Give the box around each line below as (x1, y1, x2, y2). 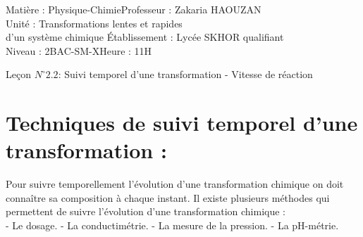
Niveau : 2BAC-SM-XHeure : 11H (6, 43, 152, 58)
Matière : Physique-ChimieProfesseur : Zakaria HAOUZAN (6, 2, 262, 16)
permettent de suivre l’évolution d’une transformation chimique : (6, 204, 286, 219)
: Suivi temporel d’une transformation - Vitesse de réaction (58, 67, 313, 82)
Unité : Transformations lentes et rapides (6, 15, 183, 30)
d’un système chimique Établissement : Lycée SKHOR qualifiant (6, 30, 284, 44)
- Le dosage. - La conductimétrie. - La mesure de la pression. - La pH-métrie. (6, 218, 339, 233)
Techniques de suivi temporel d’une (6, 108, 358, 137)
